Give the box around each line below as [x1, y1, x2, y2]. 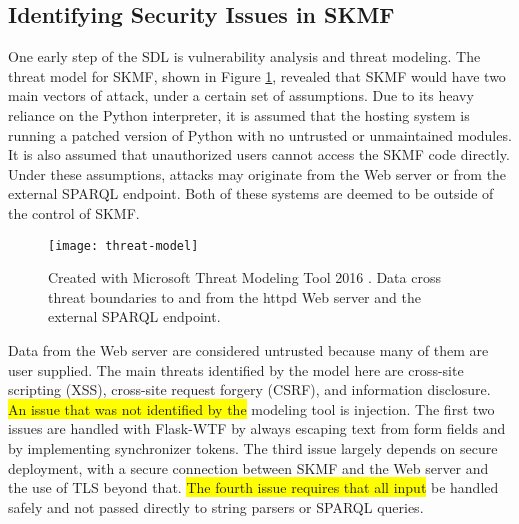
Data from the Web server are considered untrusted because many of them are [8, 339, 489, 360]
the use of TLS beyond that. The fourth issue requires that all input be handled [8, 477, 499, 498]
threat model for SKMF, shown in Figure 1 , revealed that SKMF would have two [8, 65, 506, 86]
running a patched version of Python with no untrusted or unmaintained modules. [8, 124, 512, 145]
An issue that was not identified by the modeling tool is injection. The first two [8, 398, 495, 419]
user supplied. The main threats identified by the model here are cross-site [8, 359, 464, 380]
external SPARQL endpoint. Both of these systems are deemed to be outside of [8, 183, 494, 204]
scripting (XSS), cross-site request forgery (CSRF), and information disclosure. [8, 379, 491, 400]
